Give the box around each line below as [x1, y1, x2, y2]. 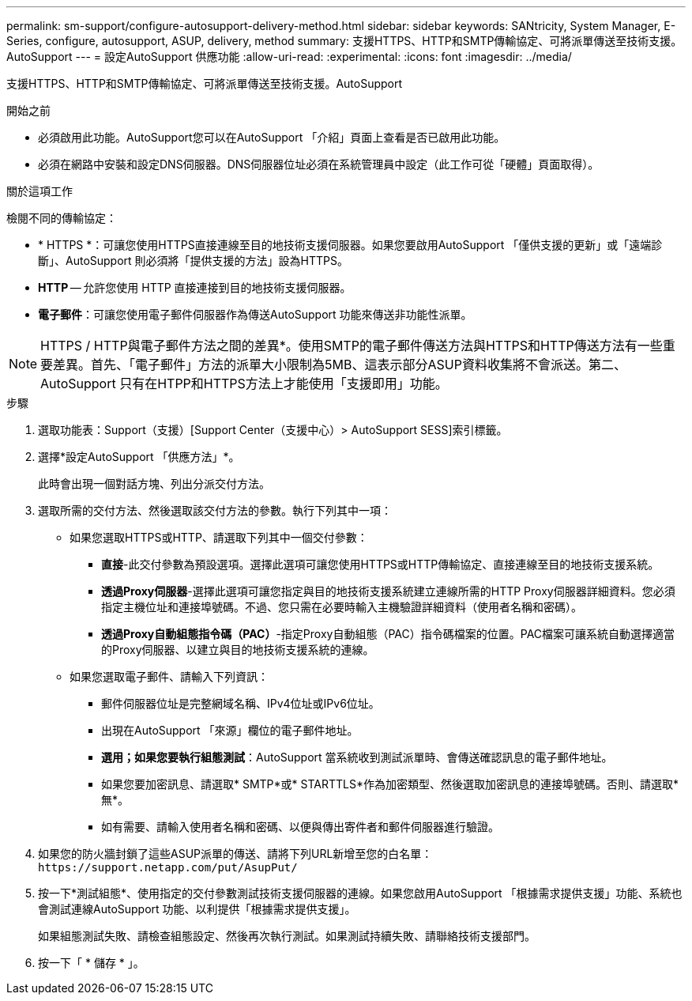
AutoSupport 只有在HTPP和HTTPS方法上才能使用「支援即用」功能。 [40, 376, 448, 391]
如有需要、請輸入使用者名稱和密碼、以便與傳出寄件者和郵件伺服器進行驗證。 [101, 820, 499, 833]
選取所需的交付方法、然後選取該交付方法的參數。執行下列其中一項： [38, 504, 392, 517]
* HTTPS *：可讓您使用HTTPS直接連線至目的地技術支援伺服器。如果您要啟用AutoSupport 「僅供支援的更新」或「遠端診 [38, 238, 663, 251]
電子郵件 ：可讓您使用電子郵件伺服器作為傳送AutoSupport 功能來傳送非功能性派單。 [38, 308, 472, 321]
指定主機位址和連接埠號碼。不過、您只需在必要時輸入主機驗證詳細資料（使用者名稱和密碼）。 [101, 600, 582, 614]
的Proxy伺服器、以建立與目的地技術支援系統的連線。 [101, 643, 374, 656]
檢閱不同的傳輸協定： [6, 211, 117, 225]
